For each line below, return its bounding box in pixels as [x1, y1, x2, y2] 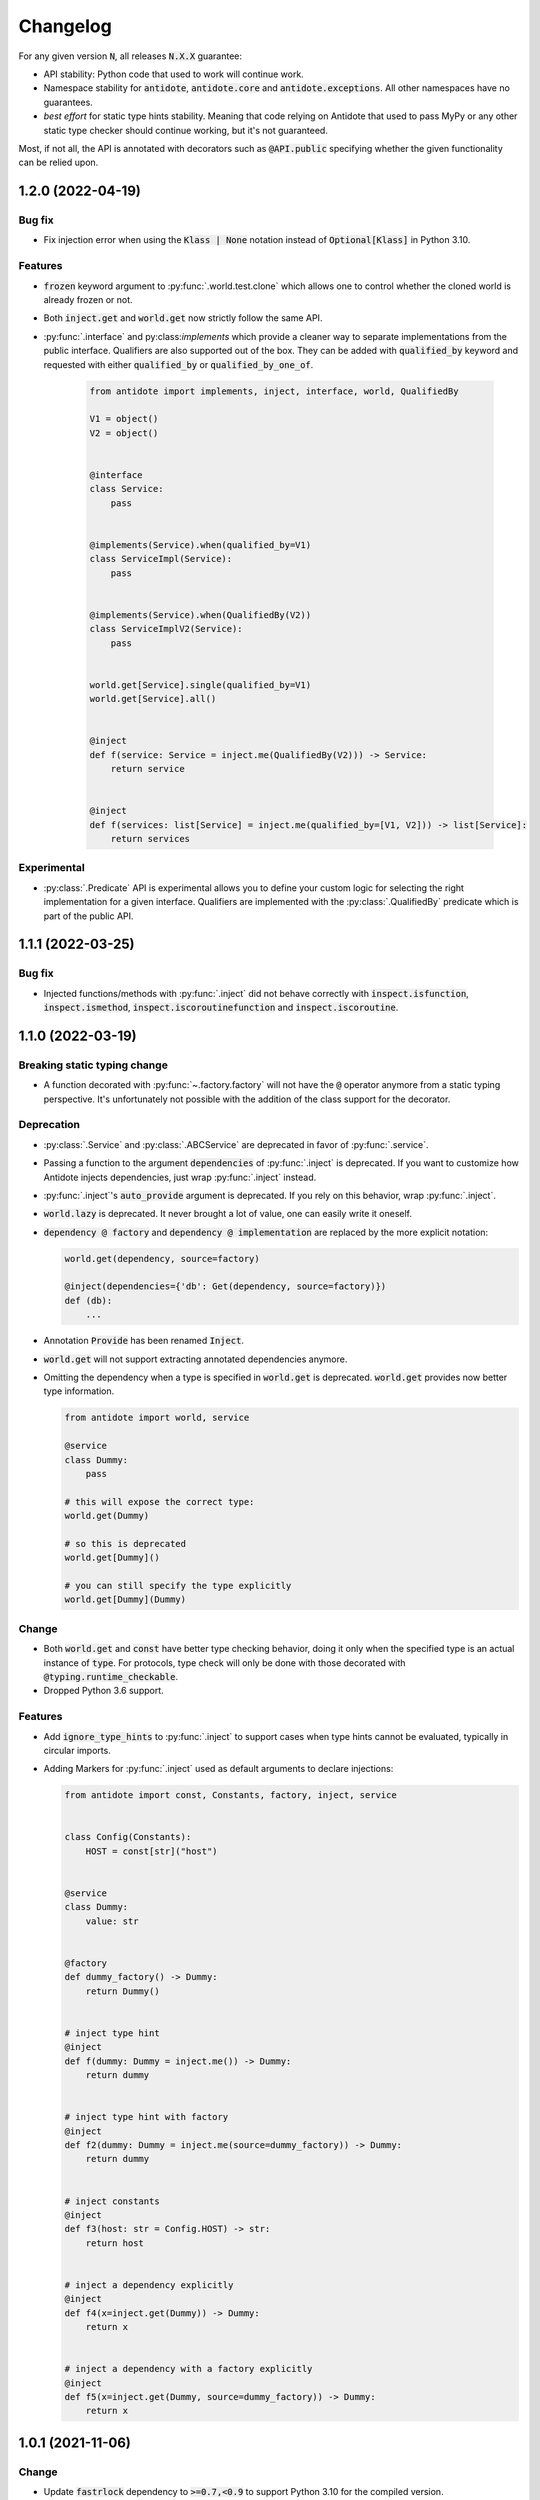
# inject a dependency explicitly [64, 2279, 234, 2290]
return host [85, 2237, 145, 2249]
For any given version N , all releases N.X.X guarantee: [18, 50, 243, 62]
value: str [85, 1915, 139, 1927]
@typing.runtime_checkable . [43, 1671, 179, 1682]
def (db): [64, 1295, 113, 1306]
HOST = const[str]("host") [85, 1845, 219, 1857]
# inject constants [64, 2195, 160, 2207]
